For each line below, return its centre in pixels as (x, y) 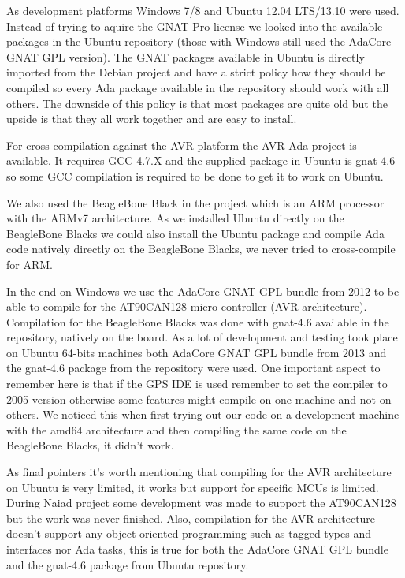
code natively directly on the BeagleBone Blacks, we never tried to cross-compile (201, 249)
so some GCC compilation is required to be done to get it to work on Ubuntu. (195, 175)
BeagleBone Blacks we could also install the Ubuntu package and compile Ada (195, 233)
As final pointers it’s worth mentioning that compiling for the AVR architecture (199, 472)
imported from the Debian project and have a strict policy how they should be (196, 72)
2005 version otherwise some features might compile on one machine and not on (199, 399)
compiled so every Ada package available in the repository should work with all (198, 87)
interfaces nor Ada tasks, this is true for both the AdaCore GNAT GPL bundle (197, 549)
